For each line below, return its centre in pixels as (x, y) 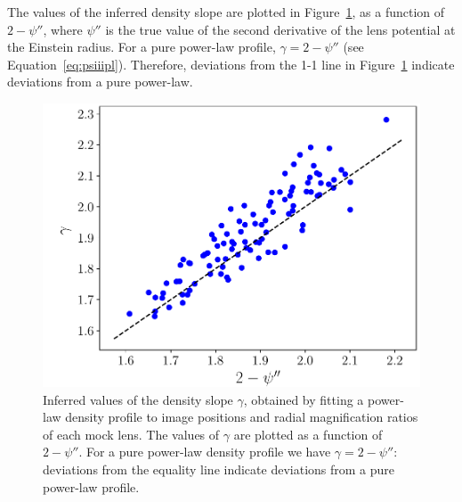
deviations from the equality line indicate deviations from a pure (219, 469)
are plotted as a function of (308, 434)
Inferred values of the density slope (138, 399)
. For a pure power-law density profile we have (205, 452)
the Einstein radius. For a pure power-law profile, (142, 47)
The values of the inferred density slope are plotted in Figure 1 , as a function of (226, 12)
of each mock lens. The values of (131, 434)
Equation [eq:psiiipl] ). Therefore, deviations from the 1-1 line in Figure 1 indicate (231, 64)
